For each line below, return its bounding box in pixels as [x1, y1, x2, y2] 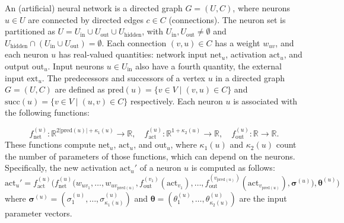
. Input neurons [47, 59, 104, 72]
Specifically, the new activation [5, 161, 117, 174]
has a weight [215, 36, 260, 49]
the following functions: [5, 106, 90, 119]
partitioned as [5, 25, 55, 37]
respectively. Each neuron [130, 94, 223, 107]
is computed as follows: [191, 161, 275, 174]
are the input [239, 192, 287, 204]
